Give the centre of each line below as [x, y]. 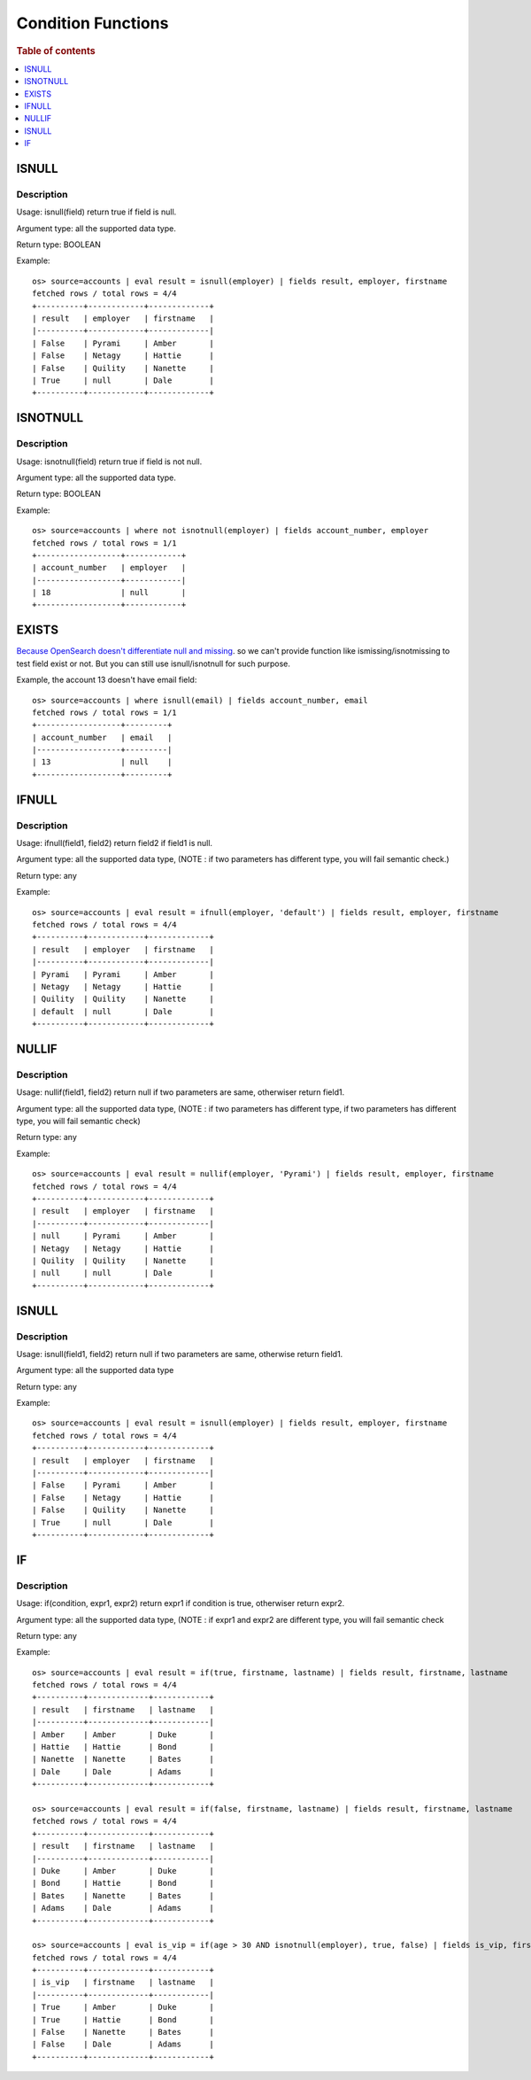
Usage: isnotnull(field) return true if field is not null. [109, 462]
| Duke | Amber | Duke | [123, 1870]
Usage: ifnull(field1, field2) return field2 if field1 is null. [114, 843]
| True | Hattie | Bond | [123, 2019]
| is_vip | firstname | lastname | [123, 1983]
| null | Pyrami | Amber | [123, 1236]
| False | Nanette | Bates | [123, 2032]
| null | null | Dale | [123, 1273]
